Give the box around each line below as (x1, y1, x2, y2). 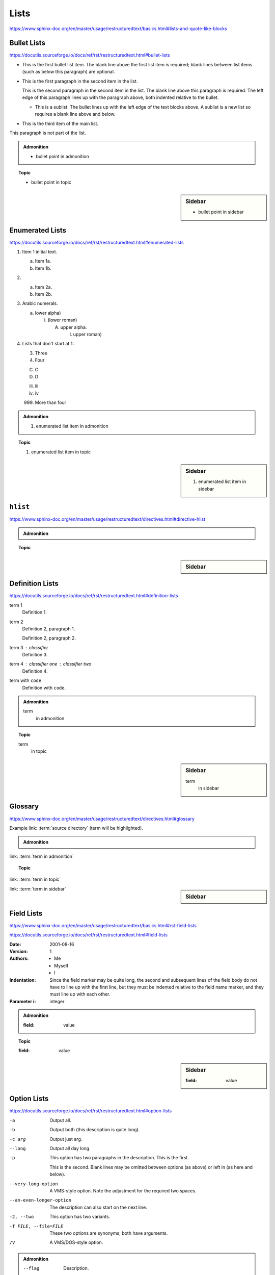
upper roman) (73, 331, 102, 337)
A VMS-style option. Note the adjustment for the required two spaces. (49, 1187, 197, 1193)
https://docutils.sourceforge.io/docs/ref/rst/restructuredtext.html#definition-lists (9, 593, 178, 599)
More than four (35, 399, 66, 405)
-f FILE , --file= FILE (9, 1223, 64, 1229)
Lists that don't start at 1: (22, 341, 74, 347)
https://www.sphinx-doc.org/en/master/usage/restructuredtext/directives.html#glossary (9, 815, 195, 822)
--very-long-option (9, 1181, 58, 1187)
